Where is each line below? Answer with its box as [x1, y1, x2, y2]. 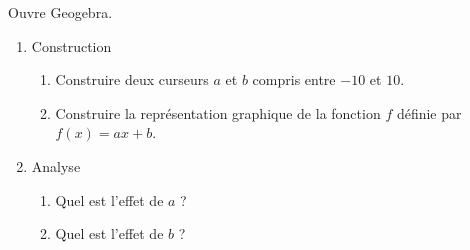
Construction [31, 35, 112, 56]
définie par [396, 102, 462, 123]
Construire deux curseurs [55, 69, 209, 90]
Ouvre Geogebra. [8, 2, 113, 22]
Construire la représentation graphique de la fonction [55, 102, 381, 123]
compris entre [252, 69, 336, 90]
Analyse [31, 155, 81, 176]
